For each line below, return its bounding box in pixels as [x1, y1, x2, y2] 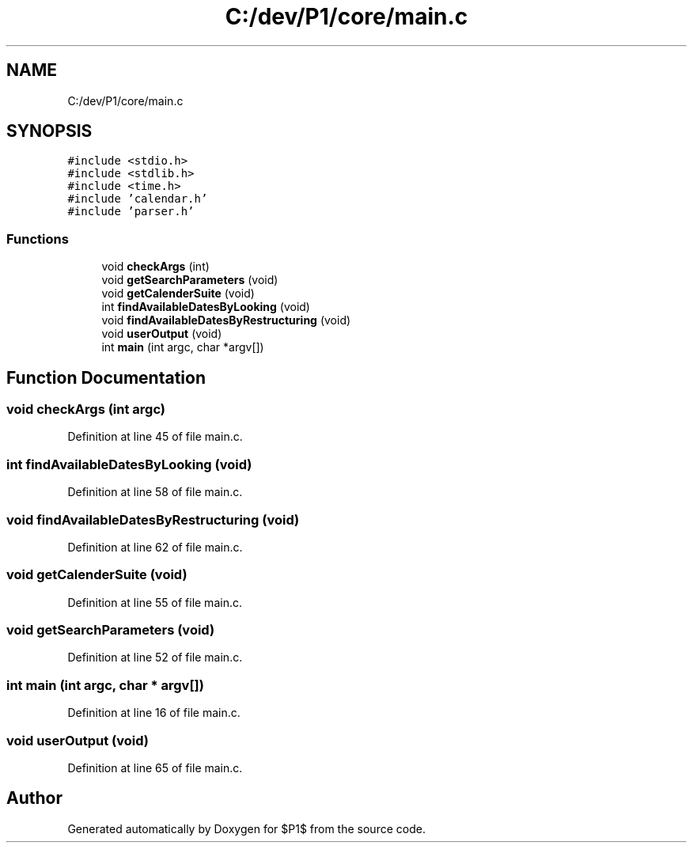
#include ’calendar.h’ [67, 192, 208, 206]
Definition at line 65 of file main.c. [67, 760, 243, 775]
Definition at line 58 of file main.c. [67, 485, 243, 499]
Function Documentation [6, 367, 206, 388]
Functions [6, 230, 69, 247]
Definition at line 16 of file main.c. [67, 706, 240, 720]
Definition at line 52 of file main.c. [67, 650, 243, 665]
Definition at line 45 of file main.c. [67, 430, 243, 444]
